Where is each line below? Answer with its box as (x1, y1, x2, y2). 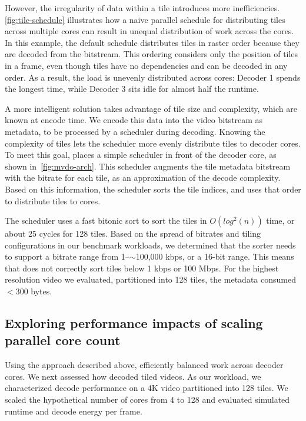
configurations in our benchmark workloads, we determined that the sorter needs (5, 238, 296, 251)
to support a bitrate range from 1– (5, 250, 129, 263)
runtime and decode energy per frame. (5, 405, 142, 417)
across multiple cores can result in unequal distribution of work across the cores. (5, 25, 294, 37)
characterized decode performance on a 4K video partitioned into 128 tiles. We (5, 382, 288, 394)
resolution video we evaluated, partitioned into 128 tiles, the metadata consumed (5, 273, 296, 286)
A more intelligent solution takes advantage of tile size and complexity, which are (5, 102, 297, 114)
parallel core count (5, 331, 121, 349)
